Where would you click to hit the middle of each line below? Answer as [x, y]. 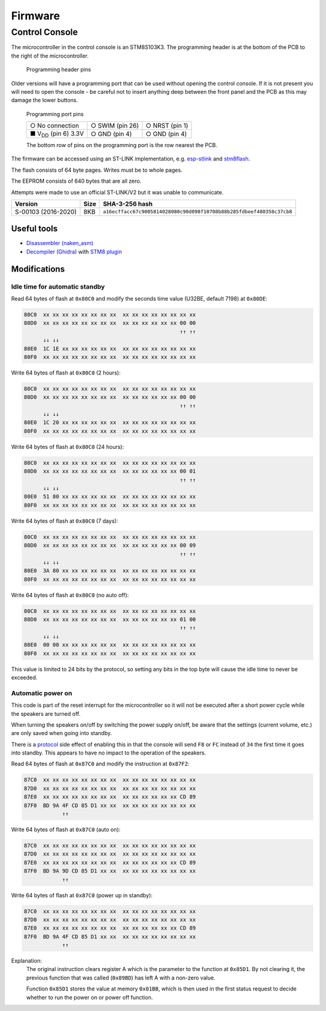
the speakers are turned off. [46, 713]
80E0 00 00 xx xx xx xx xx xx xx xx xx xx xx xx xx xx [110, 645]
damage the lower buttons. [45, 100]
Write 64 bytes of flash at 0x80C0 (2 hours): [66, 373]
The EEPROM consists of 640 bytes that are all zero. [76, 181]
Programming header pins [59, 70]
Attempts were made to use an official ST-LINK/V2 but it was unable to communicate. [117, 192]
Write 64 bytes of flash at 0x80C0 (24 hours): [68, 447]
